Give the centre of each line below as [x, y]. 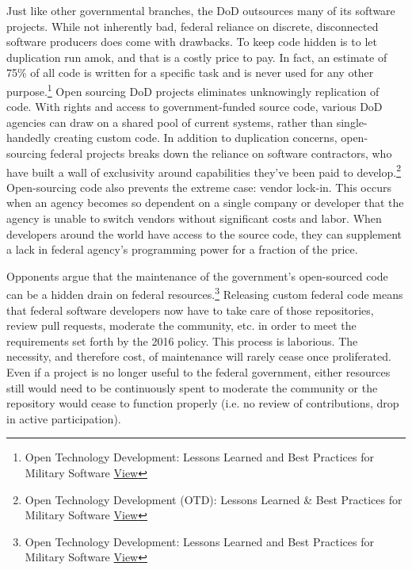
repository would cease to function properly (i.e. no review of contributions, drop [203, 403]
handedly [29, 138]
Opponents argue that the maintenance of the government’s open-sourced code [197, 275]
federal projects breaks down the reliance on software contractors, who [221, 153]
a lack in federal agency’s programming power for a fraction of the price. [182, 249]
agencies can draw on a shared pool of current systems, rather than [170, 122]
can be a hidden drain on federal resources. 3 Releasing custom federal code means [205, 293]
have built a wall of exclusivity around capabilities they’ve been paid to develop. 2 [204, 170]
